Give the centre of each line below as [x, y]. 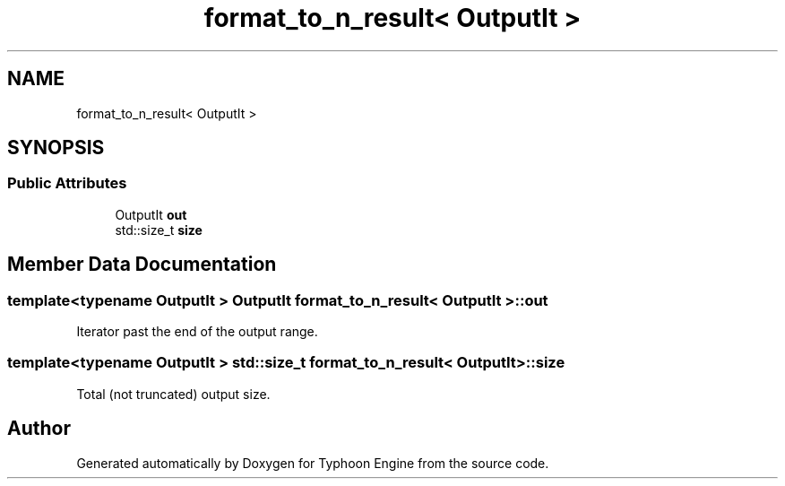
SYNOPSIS [56, 148]
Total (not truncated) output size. [173, 394]
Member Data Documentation [142, 265]
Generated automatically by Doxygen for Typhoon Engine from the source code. [313, 463]
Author [39, 429]
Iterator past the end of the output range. [197, 332]
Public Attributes [67, 183]
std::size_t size [159, 230]
